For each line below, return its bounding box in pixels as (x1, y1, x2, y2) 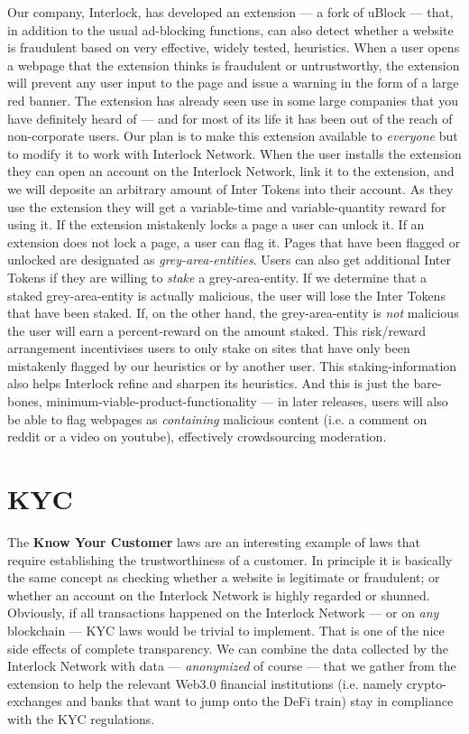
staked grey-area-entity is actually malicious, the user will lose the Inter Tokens (7, 285, 446, 304)
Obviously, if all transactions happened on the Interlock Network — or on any (7, 603, 439, 622)
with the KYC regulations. (7, 709, 155, 728)
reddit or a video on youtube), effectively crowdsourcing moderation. (7, 427, 387, 446)
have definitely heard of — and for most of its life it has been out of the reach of (7, 108, 453, 127)
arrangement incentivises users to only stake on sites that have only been (7, 339, 410, 358)
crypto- (406, 674, 446, 692)
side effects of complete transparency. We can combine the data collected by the (7, 638, 449, 657)
